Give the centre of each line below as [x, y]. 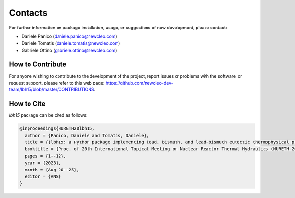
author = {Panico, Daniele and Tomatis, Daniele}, [87, 135]
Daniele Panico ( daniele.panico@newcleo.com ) [69, 36]
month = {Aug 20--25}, [52, 170]
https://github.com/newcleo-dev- [139, 83]
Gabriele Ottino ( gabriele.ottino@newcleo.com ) [69, 50]
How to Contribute [38, 64]
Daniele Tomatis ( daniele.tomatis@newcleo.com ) [71, 43]
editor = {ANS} [43, 177]
